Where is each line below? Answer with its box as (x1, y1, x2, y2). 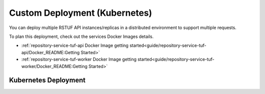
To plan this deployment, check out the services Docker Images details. (9, 33, 154, 39)
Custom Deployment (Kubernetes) (9, 7, 152, 18)
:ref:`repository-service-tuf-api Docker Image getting (21, 42, 129, 49)
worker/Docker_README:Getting (21, 63, 88, 69)
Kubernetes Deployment (9, 76, 86, 85)
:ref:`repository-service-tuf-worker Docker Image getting (21, 57, 137, 63)
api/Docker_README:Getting (21, 49, 80, 55)
